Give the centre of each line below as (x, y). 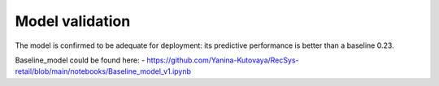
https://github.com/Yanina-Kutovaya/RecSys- (223, 60)
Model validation (73, 21)
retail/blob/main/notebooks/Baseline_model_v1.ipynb (103, 71)
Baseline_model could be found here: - (80, 60)
